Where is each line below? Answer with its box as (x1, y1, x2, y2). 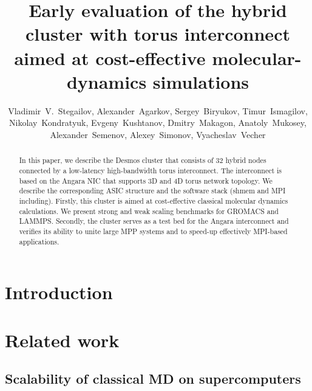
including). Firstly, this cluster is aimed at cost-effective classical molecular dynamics (19, 195, 288, 206)
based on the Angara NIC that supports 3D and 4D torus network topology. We (19, 175, 273, 185)
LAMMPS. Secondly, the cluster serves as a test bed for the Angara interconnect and (19, 216, 289, 226)
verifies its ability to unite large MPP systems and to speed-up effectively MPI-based (19, 226, 288, 236)
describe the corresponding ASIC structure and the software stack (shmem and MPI (19, 185, 286, 196)
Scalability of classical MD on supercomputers (5, 369, 301, 388)
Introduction (5, 280, 113, 305)
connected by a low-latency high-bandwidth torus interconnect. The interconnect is (19, 165, 282, 175)
